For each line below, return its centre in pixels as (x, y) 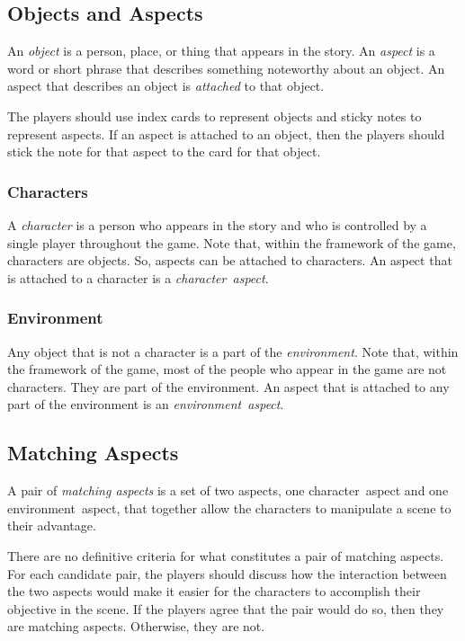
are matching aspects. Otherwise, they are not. (136, 626)
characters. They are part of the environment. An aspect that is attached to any (228, 386)
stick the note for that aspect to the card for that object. (164, 151)
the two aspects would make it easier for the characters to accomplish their (214, 591)
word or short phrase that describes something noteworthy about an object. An (226, 68)
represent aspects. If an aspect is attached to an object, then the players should (226, 134)
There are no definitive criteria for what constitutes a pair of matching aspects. (226, 555)
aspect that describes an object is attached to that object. (166, 86)
